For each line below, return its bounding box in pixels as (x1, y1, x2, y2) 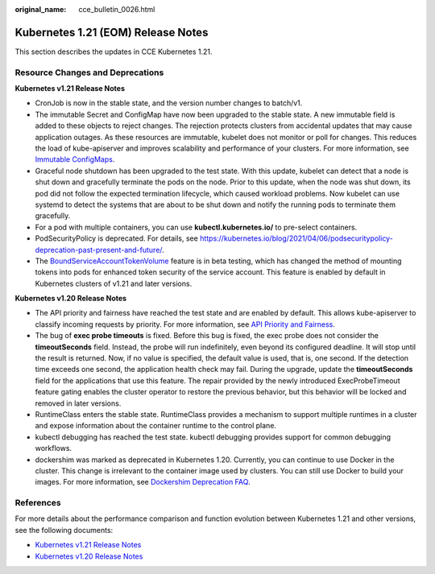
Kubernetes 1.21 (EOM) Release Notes (14, 25, 209, 39)
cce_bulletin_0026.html (78, 5, 155, 14)
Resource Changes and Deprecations (14, 67, 164, 78)
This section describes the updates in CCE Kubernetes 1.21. (14, 47, 213, 56)
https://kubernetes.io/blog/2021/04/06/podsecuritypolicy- (200, 233, 394, 243)
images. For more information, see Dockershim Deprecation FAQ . (35, 477, 251, 487)
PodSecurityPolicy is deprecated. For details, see (35, 233, 199, 243)
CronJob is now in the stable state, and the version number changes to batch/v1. (35, 98, 303, 108)
